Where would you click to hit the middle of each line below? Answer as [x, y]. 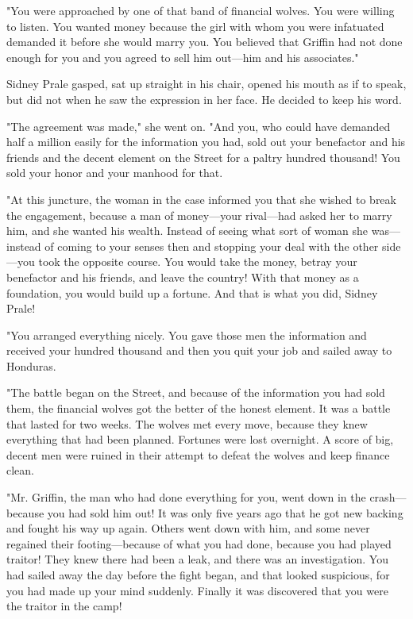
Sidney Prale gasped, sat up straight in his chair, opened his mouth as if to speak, [206, 84]
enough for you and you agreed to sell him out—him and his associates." [183, 57]
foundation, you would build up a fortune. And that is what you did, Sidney [192, 292]
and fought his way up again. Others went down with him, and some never [188, 528]
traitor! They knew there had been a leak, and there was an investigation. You [197, 559]
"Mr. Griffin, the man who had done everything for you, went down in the [186, 497]
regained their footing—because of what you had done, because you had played [199, 543]
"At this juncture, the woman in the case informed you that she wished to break [201, 199]
